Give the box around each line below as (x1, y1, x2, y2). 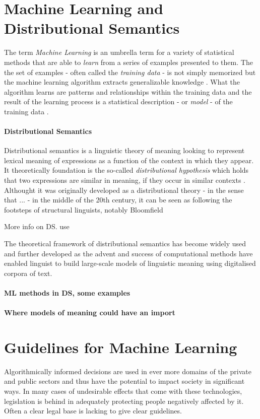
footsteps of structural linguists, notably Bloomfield (4, 204, 163, 215)
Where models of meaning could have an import (4, 307, 175, 318)
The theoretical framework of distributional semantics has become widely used (4, 238, 246, 249)
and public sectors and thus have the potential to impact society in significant (4, 376, 245, 386)
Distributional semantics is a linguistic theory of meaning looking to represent (4, 145, 245, 156)
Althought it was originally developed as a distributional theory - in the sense (4, 184, 244, 195)
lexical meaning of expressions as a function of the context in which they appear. (4, 155, 254, 165)
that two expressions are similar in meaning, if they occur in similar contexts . (4, 175, 245, 185)
